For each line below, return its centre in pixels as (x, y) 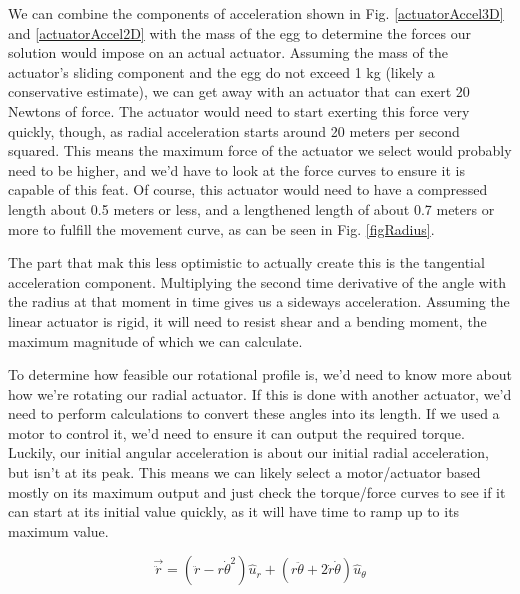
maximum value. (58, 530)
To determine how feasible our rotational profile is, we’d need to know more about (260, 374)
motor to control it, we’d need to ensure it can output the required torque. (236, 432)
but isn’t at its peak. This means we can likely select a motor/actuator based (244, 472)
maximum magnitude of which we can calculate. (155, 340)
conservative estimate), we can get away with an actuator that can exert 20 (239, 91)
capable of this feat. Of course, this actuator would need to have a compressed (248, 189)
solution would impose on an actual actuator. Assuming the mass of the (228, 52)
